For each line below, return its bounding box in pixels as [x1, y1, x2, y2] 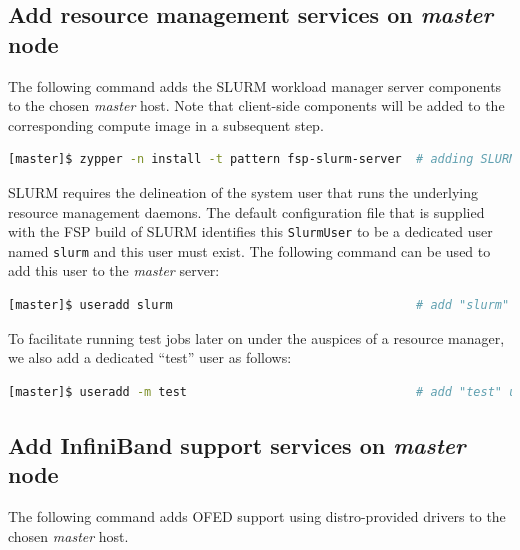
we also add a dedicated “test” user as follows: [8, 347, 292, 368]
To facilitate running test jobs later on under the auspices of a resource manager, [8, 327, 505, 348]
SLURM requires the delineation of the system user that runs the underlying [8, 181, 478, 202]
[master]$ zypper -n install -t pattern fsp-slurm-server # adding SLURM [8, 152, 517, 167]
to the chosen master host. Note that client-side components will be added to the [8, 95, 505, 116]
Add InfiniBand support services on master [8, 429, 466, 460]
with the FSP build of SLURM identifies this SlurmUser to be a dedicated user [8, 221, 493, 242]
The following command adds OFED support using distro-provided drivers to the [8, 506, 506, 527]
